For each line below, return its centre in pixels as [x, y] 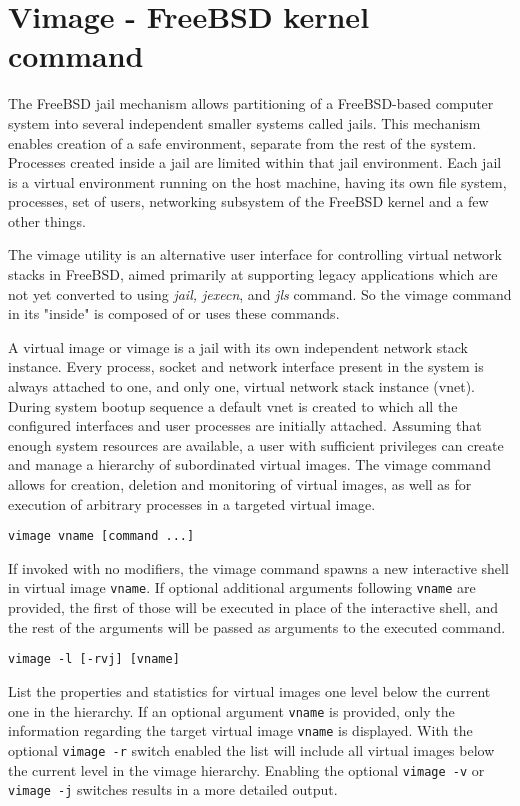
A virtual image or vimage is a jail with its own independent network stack [238, 346]
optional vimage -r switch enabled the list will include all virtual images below [251, 749]
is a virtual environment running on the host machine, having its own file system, [257, 181]
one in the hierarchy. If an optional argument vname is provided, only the [231, 710]
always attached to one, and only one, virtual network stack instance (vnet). [241, 386]
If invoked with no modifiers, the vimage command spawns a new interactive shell [258, 567]
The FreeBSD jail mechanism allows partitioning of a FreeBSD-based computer [251, 103]
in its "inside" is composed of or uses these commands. [174, 313]
